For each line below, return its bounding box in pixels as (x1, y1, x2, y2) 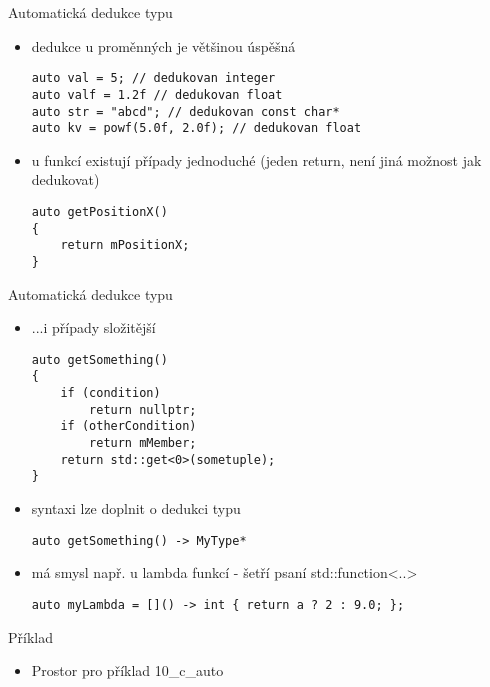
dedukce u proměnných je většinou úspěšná (31, 35, 296, 56)
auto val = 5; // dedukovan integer (31, 71, 276, 86)
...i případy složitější (31, 317, 156, 338)
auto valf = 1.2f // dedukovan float (31, 87, 283, 102)
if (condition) (60, 386, 161, 401)
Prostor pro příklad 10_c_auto (31, 660, 224, 681)
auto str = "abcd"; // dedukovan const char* (31, 104, 340, 119)
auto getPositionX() (31, 205, 168, 219)
